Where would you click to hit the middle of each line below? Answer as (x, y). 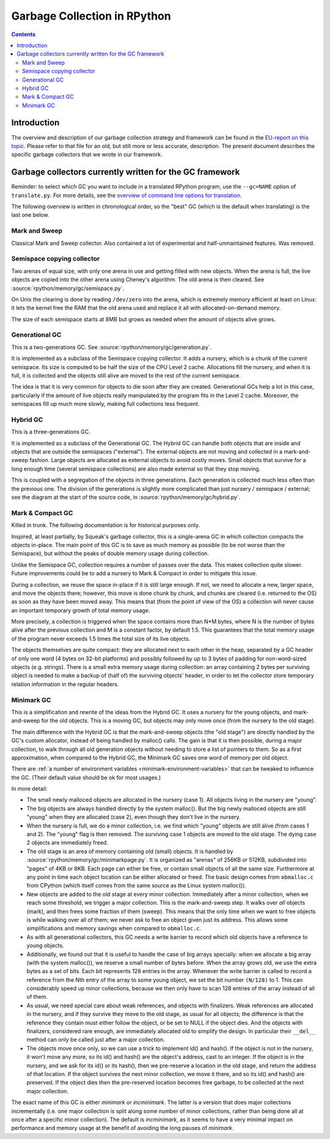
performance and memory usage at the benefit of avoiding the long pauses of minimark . (123, 1128)
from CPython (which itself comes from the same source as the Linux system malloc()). (137, 886)
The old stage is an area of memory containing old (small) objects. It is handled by (130, 851)
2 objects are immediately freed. (67, 843)
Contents (24, 34)
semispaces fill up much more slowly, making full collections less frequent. (105, 404)
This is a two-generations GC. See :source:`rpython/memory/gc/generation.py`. (112, 347)
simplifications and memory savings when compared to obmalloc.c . (114, 928)
